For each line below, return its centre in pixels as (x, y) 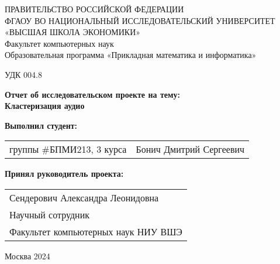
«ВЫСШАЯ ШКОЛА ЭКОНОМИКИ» (73, 32)
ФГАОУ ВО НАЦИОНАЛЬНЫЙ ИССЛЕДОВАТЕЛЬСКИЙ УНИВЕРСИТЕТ (140, 20)
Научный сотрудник (49, 214)
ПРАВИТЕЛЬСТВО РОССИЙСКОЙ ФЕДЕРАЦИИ (94, 9)
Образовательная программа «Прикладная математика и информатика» (131, 55)
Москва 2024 (27, 256)
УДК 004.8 (23, 74)
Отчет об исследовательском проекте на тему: (92, 94)
